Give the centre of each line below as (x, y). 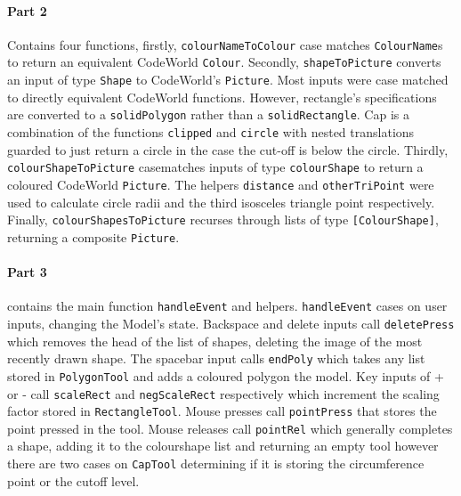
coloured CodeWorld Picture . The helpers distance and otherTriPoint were (221, 184)
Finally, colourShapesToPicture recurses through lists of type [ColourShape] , (223, 220)
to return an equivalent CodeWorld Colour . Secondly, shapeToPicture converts (224, 62)
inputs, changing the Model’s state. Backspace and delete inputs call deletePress (231, 323)
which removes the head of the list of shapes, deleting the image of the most (215, 341)
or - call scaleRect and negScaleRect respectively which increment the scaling (223, 393)
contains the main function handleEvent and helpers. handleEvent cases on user (227, 306)
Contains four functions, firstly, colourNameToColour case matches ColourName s (225, 44)
